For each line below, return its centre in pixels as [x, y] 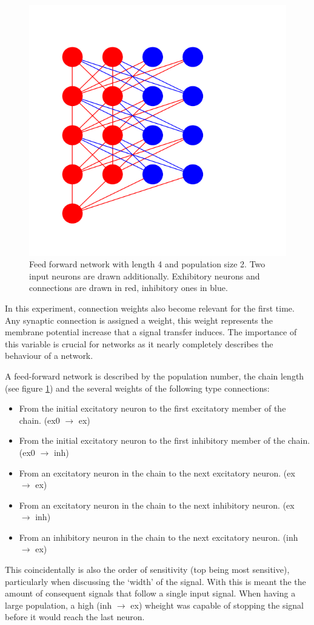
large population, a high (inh [58, 605]
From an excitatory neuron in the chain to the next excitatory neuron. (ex [157, 473]
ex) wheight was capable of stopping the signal [217, 605]
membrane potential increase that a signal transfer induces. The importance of [151, 332]
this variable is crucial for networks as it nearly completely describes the [139, 343]
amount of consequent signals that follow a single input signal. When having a [150, 593]
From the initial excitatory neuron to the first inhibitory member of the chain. [165, 440]
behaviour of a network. [49, 356]
